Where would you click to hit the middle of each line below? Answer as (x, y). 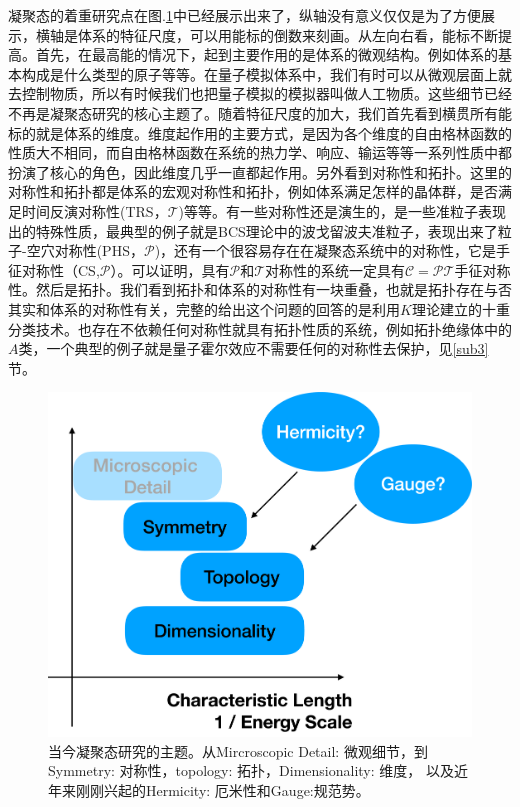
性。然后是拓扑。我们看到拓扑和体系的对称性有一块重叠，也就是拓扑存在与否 (260, 289)
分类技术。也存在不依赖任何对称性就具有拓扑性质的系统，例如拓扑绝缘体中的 (260, 328)
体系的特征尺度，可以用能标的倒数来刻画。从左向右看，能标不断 (287, 34)
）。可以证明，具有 (170, 269)
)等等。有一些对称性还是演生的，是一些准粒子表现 (342, 210)
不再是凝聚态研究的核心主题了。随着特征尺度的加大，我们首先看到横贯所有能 (260, 112)
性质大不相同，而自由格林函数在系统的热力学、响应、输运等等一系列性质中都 (260, 152)
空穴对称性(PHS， (85, 250)
